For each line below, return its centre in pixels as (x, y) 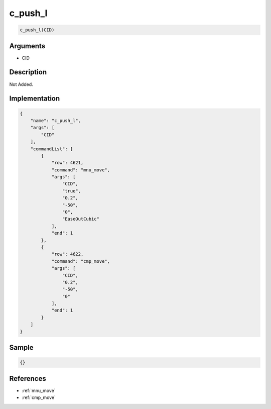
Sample (21, 347)
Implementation (35, 99)
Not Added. (21, 84)
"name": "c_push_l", (56, 120)
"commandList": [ (52, 149)
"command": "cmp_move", (81, 261)
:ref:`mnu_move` (39, 390)
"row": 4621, (67, 163)
